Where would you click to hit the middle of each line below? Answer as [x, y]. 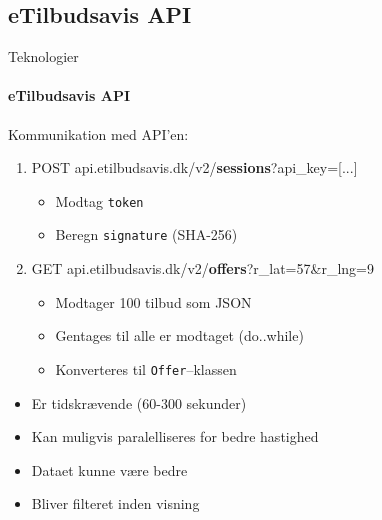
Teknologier [43, 56]
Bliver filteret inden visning [115, 503]
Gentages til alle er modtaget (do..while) [179, 335]
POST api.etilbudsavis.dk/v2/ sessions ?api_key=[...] [194, 167]
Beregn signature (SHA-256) [146, 234]
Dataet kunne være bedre [109, 469]
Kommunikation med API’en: [98, 133]
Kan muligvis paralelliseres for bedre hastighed [175, 436]
